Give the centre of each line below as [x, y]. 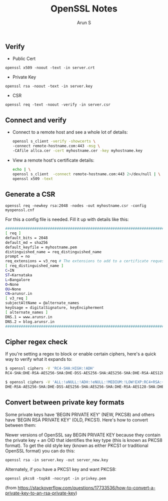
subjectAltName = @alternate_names [42, 303]
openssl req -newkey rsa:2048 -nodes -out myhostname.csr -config [76, 206]
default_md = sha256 [27, 242]
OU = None [13, 289]
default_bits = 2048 [27, 238]
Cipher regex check [36, 342]
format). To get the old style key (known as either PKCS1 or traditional [77, 445]
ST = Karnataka [19, 275]
